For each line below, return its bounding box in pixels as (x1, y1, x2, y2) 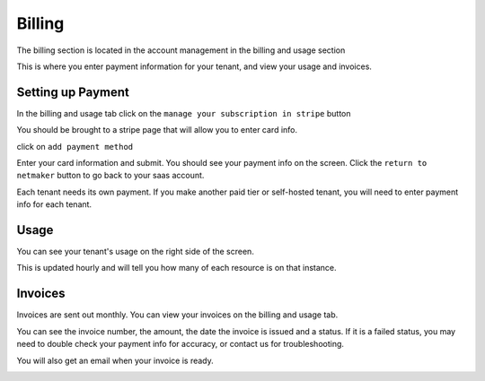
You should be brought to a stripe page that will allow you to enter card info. (16, 125, 298, 135)
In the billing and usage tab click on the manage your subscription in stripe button (16, 108, 351, 118)
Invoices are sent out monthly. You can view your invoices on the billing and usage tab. (16, 309, 339, 320)
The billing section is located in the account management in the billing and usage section (16, 45, 346, 56)
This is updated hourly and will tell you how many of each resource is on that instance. (16, 263, 337, 273)
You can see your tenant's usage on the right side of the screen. (16, 247, 255, 257)
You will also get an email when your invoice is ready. (16, 355, 215, 366)
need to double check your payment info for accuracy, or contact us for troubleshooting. (16, 339, 345, 350)
